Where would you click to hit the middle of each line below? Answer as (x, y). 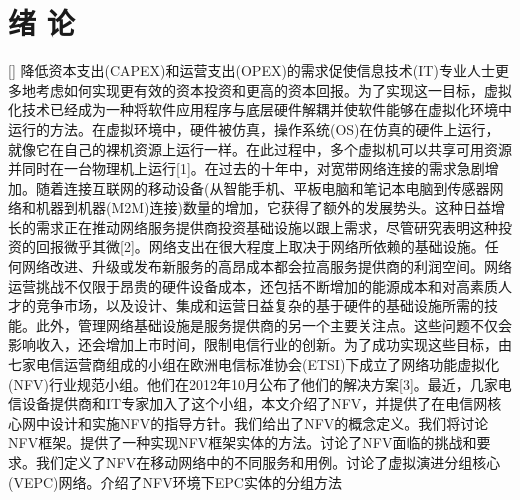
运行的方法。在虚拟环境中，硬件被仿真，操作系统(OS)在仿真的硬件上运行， (254, 128)
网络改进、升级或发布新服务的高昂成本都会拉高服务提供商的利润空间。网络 (266, 266)
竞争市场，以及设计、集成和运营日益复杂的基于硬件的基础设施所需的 (259, 305)
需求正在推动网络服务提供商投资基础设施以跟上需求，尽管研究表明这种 (266, 226)
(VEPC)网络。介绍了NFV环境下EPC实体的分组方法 (175, 481)
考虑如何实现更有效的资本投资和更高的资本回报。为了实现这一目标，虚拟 (273, 89)
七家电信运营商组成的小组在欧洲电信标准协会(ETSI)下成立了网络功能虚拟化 (254, 364)
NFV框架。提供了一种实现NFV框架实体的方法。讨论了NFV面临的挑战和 (242, 442)
